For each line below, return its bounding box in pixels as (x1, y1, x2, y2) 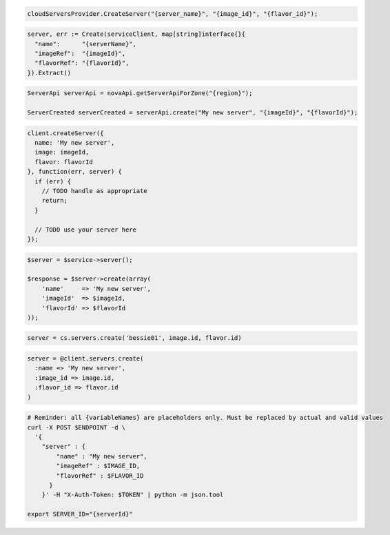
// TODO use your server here (34, 225, 137, 234)
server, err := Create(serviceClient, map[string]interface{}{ (27, 30, 246, 38)
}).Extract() (27, 69, 72, 77)
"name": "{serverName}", (34, 40, 137, 48)
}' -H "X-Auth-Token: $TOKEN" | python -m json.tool (41, 491, 224, 499)
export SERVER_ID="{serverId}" (27, 510, 134, 518)
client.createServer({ (27, 129, 104, 137)
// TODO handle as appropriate (41, 187, 147, 195)
